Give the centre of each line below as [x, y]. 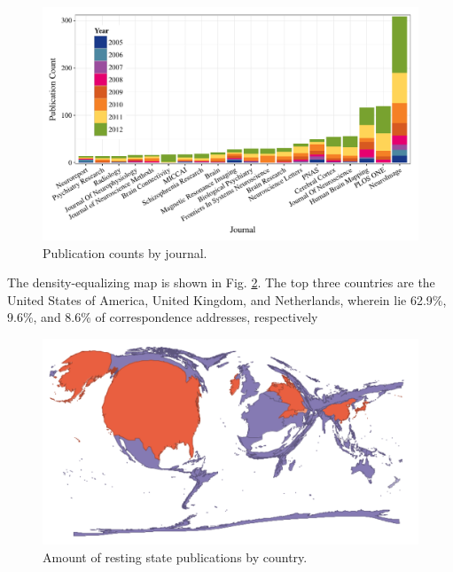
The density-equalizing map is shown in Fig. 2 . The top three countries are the [221, 282]
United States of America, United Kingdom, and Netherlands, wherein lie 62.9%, [227, 299]
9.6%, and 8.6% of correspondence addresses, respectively [163, 317]
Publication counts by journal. [125, 252]
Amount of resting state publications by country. [175, 556]
